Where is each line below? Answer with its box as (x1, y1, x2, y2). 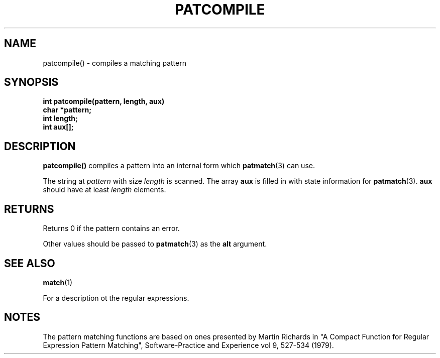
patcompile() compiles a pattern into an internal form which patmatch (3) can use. (43, 161, 315, 170)
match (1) (43, 278, 73, 287)
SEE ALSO (4, 257, 55, 270)
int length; (43, 114, 78, 123)
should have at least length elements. (43, 185, 166, 194)
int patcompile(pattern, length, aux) (43, 97, 165, 106)
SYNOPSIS (4, 76, 59, 89)
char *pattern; (43, 105, 92, 114)
